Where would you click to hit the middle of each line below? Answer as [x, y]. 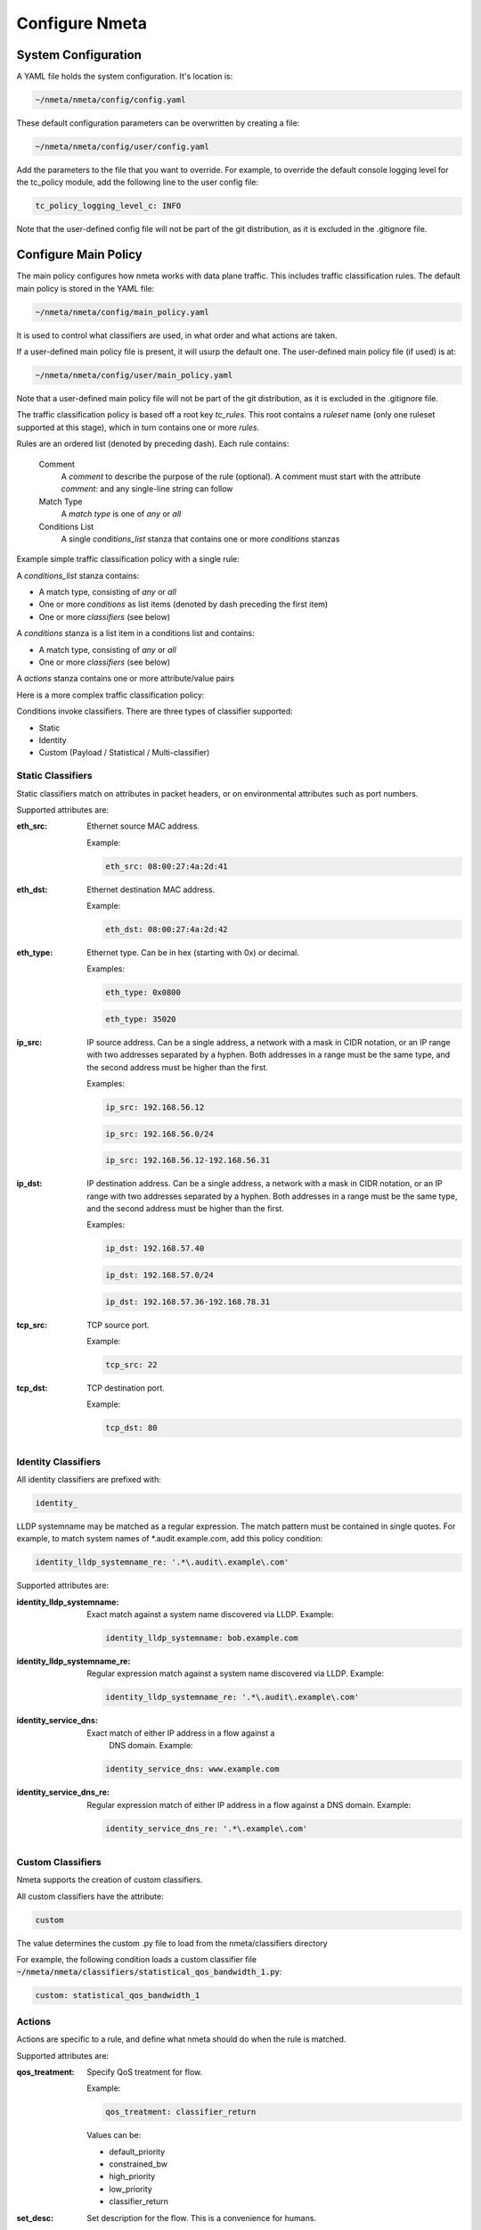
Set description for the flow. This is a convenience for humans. [201, 2218]
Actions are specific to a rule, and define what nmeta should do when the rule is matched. [181, 2039]
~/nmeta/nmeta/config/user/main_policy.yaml [134, 375]
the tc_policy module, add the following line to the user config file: [138, 182]
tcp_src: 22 [131, 1364]
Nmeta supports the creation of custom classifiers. [110, 1880]
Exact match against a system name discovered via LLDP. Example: [210, 1615]
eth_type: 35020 [141, 1019]
